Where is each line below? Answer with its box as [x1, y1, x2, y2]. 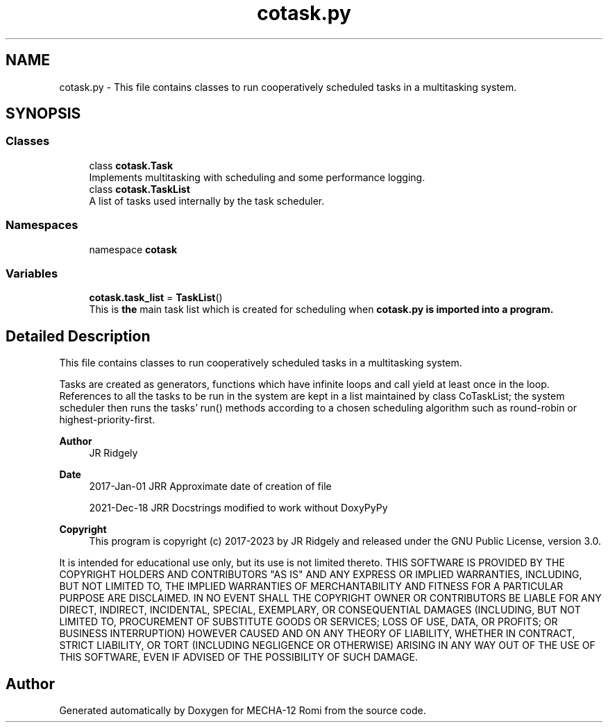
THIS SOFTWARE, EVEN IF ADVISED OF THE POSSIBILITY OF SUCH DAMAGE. [59, 651, 418, 663]
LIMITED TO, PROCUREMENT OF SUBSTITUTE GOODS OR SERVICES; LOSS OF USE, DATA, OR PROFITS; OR [59, 616, 558, 628]
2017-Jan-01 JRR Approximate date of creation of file [89, 480, 332, 493]
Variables [6, 266, 58, 280]
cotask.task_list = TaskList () [89, 291, 223, 304]
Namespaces [6, 218, 78, 232]
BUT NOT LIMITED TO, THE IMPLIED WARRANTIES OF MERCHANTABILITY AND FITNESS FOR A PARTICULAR [59, 580, 564, 593]
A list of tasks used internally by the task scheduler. [89, 194, 325, 207]
